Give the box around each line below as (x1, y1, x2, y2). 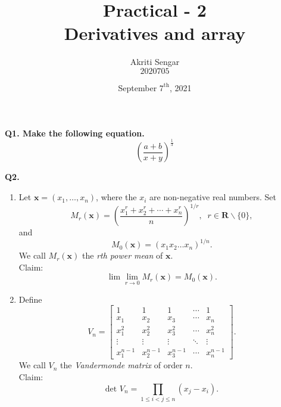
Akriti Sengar (130, 55, 180, 68)
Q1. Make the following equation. (5, 126, 145, 139)
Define (18, 293, 42, 305)
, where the (96, 191, 137, 203)
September (118, 81, 157, 94)
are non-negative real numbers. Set (149, 191, 276, 203)
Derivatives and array (64, 21, 246, 45)
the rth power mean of (82, 249, 163, 262)
